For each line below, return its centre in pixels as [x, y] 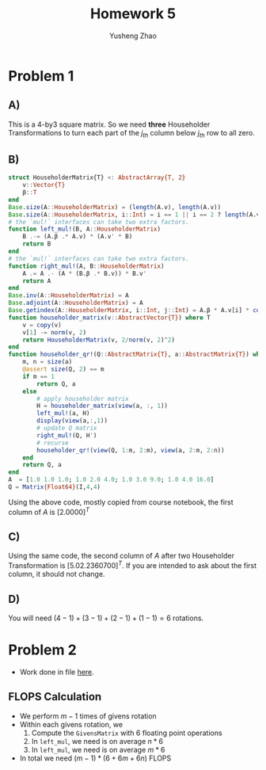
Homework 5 [133, 14]
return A [37, 281]
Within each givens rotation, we [71, 724]
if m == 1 [39, 376]
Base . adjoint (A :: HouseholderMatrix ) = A [76, 303]
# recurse [53, 443]
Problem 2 [42, 650]
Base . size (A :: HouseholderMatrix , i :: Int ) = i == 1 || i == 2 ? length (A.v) [136, 215]
